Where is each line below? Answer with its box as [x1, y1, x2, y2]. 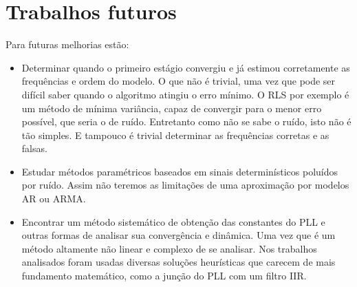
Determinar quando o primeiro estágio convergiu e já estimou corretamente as [21, 60, 350, 74]
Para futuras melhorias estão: [6, 37, 129, 52]
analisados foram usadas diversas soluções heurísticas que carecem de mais [21, 255, 336, 269]
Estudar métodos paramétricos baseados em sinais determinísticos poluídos [21, 164, 338, 178]
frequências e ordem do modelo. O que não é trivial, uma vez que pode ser [21, 74, 336, 88]
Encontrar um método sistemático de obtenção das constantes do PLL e [21, 214, 325, 228]
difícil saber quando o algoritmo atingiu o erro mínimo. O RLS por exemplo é [21, 87, 349, 101]
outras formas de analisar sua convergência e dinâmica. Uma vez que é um [21, 228, 336, 242]
